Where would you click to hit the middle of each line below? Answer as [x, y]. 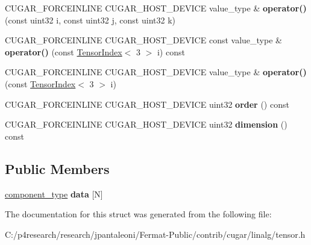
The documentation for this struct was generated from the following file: [138, 214]
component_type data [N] [54, 194]
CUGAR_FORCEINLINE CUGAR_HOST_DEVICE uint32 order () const [147, 104]
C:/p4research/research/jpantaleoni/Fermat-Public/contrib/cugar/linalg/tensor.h [155, 234]
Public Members [57, 168]
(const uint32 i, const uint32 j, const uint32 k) [90, 20]
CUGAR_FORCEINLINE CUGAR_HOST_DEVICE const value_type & [143, 40]
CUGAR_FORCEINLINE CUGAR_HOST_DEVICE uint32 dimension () [146, 124]
